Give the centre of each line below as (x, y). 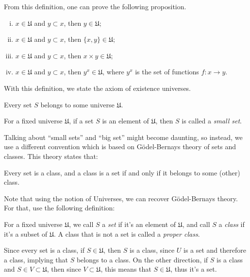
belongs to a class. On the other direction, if (142, 259)
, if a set (81, 121)
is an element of (125, 121)
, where (113, 72)
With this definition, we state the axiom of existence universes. (98, 88)
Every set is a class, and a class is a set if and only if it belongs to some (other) (122, 172)
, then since (64, 269)
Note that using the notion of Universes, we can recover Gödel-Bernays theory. (121, 198)
